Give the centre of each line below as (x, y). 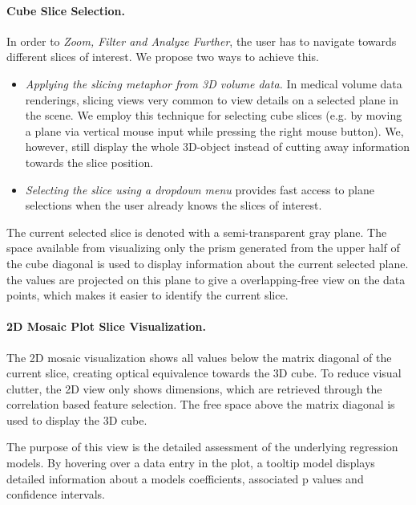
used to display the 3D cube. (77, 419)
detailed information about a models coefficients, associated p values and (185, 478)
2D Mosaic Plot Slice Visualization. (107, 326)
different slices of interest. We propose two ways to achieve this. (163, 57)
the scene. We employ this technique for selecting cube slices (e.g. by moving (214, 115)
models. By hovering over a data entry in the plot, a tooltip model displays (191, 463)
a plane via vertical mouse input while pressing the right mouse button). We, (214, 130)
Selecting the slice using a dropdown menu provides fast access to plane (200, 189)
